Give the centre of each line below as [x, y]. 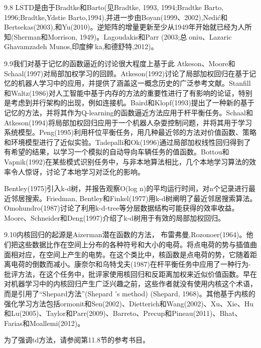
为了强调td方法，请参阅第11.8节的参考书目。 [77, 340]
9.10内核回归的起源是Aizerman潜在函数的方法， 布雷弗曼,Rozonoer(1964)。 [125, 234]
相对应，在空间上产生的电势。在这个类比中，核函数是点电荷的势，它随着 [130, 254]
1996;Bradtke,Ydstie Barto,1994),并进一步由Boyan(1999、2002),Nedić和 [116, 17]
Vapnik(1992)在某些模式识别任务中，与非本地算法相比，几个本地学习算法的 [127, 161]
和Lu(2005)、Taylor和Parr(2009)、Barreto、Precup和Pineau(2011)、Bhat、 [123, 313]
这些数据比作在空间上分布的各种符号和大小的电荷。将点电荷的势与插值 [134, 244]
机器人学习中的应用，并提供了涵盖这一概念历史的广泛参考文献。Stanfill [134, 83]
